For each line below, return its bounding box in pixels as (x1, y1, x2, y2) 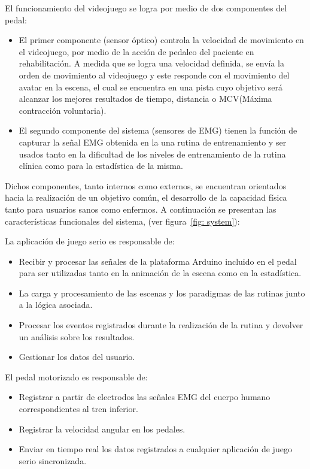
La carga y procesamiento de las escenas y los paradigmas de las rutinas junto (19, 286, 305, 299)
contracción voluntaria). (19, 104, 107, 116)
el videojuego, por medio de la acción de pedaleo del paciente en (19, 45, 254, 58)
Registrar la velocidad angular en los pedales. (19, 422, 186, 435)
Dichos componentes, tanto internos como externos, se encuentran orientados (5, 179, 287, 192)
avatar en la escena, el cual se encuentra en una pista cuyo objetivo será (19, 80, 282, 93)
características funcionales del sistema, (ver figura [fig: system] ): (5, 214, 240, 227)
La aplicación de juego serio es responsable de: (5, 235, 175, 247)
